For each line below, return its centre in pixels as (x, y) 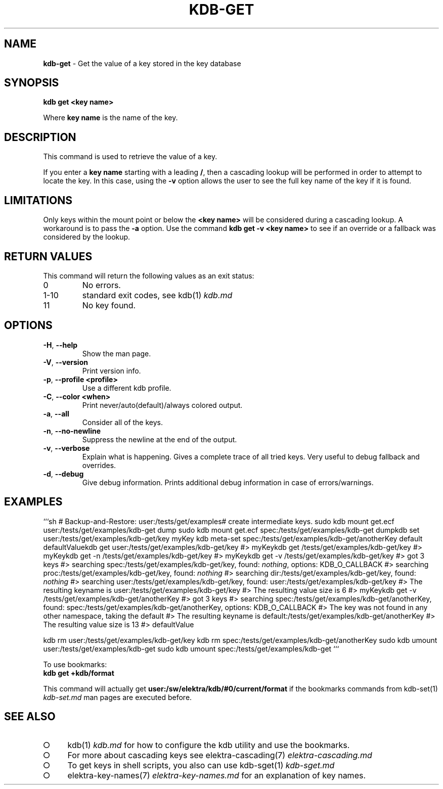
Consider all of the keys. (123, 422)
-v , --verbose (67, 448)
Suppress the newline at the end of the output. (160, 439)
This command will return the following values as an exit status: (149, 275)
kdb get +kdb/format (79, 673)
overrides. (99, 465)
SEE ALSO (30, 717)
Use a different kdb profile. (127, 388)
